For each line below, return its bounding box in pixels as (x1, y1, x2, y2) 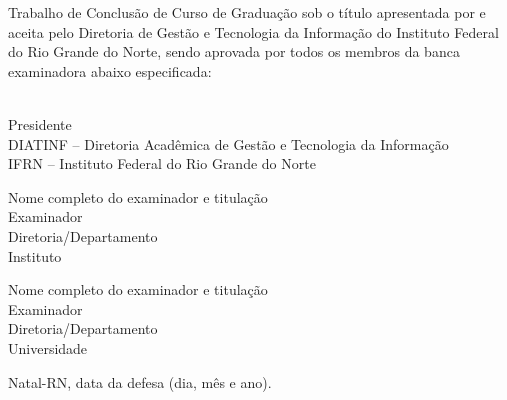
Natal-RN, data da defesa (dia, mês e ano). (8, 371, 272, 392)
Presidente (8, 113, 72, 134)
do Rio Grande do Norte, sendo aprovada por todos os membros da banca (8, 41, 460, 62)
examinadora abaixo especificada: (8, 60, 212, 81)
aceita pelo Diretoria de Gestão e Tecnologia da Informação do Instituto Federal (8, 21, 499, 42)
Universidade (8, 337, 88, 358)
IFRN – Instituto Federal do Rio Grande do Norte (8, 153, 316, 174)
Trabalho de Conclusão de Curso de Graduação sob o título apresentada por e (8, 2, 486, 22)
